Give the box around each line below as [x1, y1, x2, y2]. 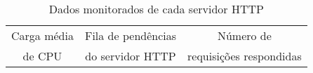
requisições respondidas [187, 48, 302, 64]
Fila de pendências [84, 27, 177, 44]
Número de [217, 27, 272, 44]
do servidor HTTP [85, 48, 176, 64]
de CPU [22, 48, 62, 64]
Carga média [11, 27, 74, 44]
